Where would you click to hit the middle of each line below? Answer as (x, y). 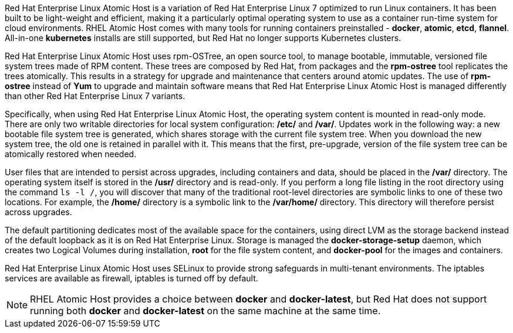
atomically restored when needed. (71, 154)
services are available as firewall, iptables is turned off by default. (131, 278)
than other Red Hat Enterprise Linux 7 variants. (95, 96)
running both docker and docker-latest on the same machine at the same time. (205, 311)
